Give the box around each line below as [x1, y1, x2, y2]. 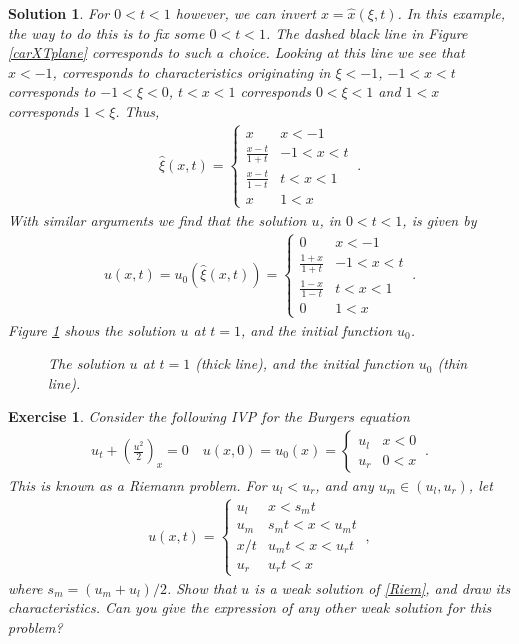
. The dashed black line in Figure [265, 22, 468, 43]
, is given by [402, 209, 477, 230]
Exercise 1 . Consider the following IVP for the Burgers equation [8, 406, 410, 427]
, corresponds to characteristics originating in [52, 61, 331, 82]
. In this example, [397, 3, 505, 23]
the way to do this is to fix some [8, 22, 205, 43]
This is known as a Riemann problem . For [8, 475, 267, 496]
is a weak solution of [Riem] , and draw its [254, 577, 511, 598]
